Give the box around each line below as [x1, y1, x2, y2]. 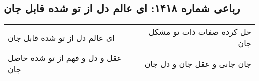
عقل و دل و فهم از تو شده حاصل [8, 52, 122, 64]
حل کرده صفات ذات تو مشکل [148, 26, 251, 38]
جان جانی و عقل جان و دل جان [144, 57, 251, 69]
